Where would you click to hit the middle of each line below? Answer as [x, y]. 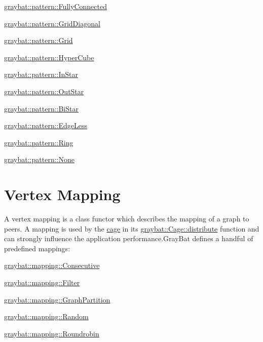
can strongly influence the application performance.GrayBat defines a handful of [129, 238]
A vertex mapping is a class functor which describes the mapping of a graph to [127, 219]
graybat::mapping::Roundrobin [52, 333]
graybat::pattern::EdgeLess [46, 125]
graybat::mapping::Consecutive [52, 265]
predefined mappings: [37, 248]
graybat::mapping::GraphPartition [57, 299]
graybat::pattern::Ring [39, 142]
